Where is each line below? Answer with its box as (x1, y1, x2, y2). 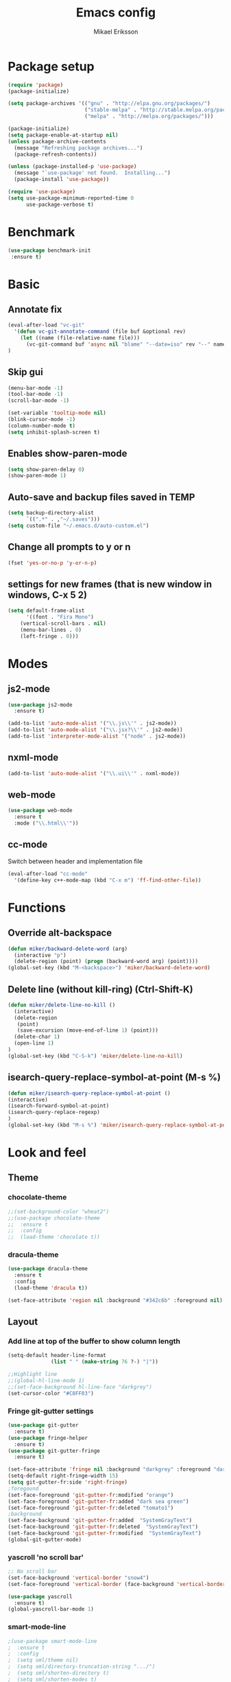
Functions (8, 900, 66, 915)
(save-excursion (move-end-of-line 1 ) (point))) (16, 1027, 158, 1034)
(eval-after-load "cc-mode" (8, 870, 88, 877)
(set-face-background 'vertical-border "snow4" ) (8, 1574, 149, 1581)
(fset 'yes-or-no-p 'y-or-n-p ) (8, 559, 97, 567)
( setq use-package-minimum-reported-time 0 (8, 194, 134, 202)
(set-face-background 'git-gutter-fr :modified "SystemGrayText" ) (8, 1530, 202, 1537)
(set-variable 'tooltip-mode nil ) (8, 410, 107, 416)
